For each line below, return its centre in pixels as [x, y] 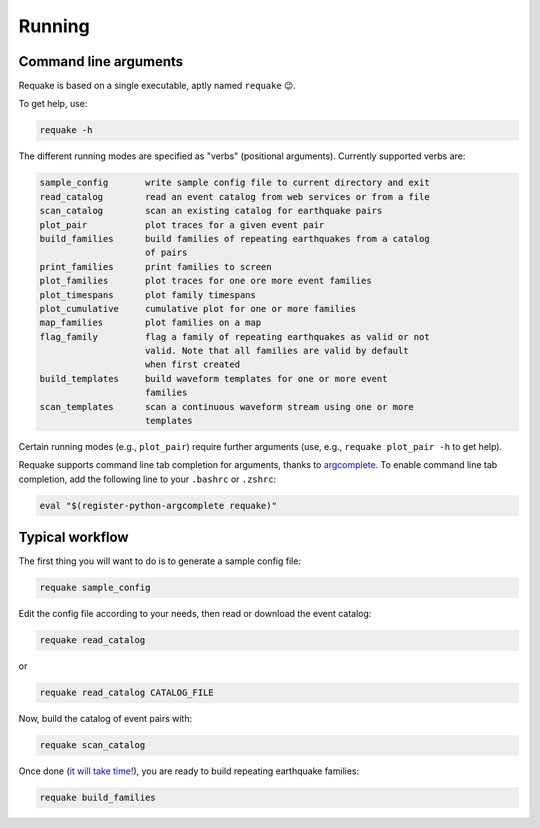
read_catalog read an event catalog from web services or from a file [234, 196]
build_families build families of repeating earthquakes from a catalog [234, 238]
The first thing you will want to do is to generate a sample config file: [160, 561]
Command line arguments [101, 61]
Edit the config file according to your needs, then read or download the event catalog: [195, 614]
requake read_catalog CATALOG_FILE [126, 693]
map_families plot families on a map [150, 323]
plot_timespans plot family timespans [148, 294]
